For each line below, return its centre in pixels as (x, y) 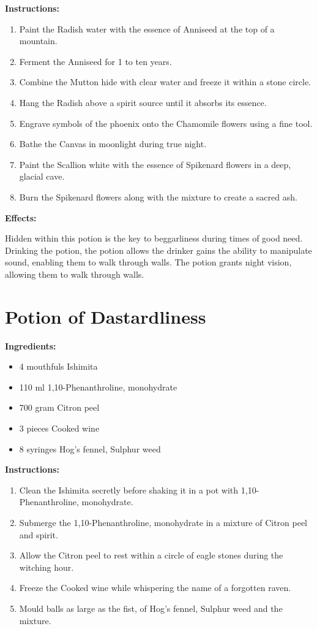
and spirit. (39, 534)
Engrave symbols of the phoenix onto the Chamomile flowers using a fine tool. (166, 123)
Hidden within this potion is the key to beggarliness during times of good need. (154, 238)
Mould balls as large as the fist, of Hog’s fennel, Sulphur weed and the (151, 608)
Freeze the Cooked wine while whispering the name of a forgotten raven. (155, 588)
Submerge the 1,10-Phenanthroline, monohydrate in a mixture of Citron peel (163, 522)
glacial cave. (42, 176)
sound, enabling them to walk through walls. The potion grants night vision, (148, 262)
